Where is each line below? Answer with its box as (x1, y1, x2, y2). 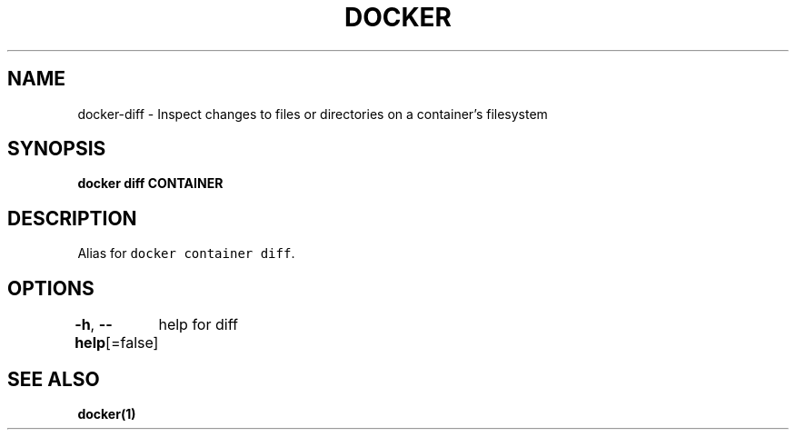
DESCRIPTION (7, 206, 137, 230)
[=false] (105, 333, 159, 353)
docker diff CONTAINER (77, 175, 224, 192)
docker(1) (77, 405, 136, 422)
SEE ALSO (7, 367, 100, 391)
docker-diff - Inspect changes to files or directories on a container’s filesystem (77, 105, 548, 122)
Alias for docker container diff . (77, 245, 295, 262)
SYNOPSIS (7, 137, 106, 161)
